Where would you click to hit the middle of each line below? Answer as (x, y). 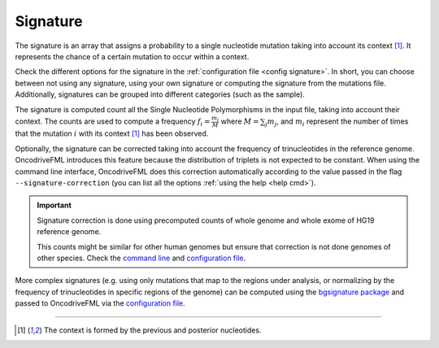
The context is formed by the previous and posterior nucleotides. (152, 330)
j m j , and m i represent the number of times (337, 122)
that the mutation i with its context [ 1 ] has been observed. (112, 133)
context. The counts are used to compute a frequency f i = (113, 122)
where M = (240, 121)
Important (54, 205)
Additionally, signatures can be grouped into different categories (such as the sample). (160, 94)
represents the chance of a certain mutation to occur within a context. (132, 56)
